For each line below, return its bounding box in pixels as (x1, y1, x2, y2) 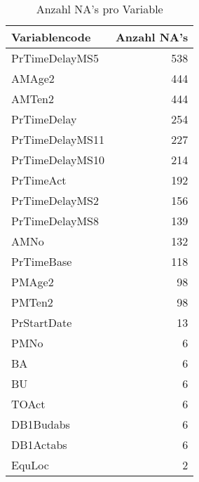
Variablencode (11, 29, 91, 45)
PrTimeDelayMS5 (11, 50, 99, 66)
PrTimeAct (11, 172, 67, 188)
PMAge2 (11, 274, 54, 290)
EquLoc (11, 457, 49, 473)
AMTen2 (11, 91, 54, 107)
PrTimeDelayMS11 (11, 131, 104, 147)
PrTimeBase (11, 253, 72, 269)
